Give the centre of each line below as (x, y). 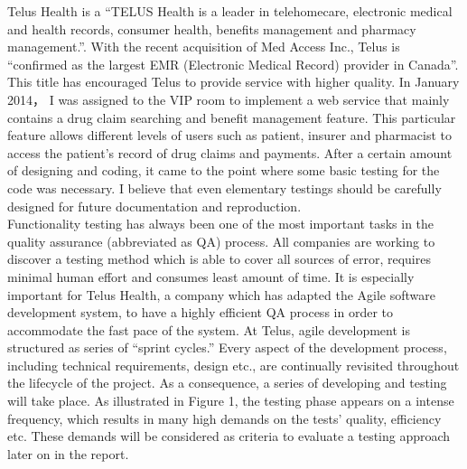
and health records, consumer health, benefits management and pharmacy (212, 28)
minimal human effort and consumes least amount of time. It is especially (211, 276)
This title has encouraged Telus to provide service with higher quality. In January (233, 82)
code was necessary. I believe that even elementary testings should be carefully (224, 188)
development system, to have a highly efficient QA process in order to (200, 312)
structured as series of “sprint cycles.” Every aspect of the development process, (227, 347)
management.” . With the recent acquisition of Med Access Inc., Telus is (204, 47)
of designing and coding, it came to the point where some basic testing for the (224, 170)
